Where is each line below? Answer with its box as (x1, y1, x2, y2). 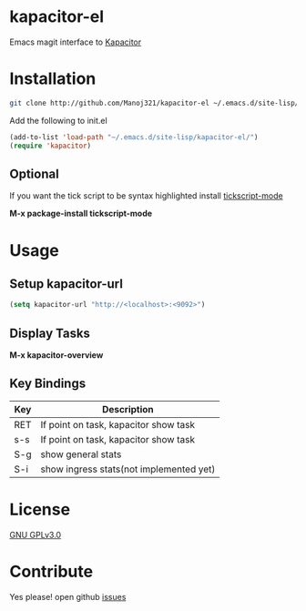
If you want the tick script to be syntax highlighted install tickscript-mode (9, 190, 284, 201)
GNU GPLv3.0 (9, 529, 62, 540)
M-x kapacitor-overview (9, 350, 104, 361)
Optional (9, 166, 59, 181)
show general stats (40, 448, 122, 461)
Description (101, 402, 155, 415)
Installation (9, 68, 97, 89)
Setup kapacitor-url (9, 276, 123, 291)
